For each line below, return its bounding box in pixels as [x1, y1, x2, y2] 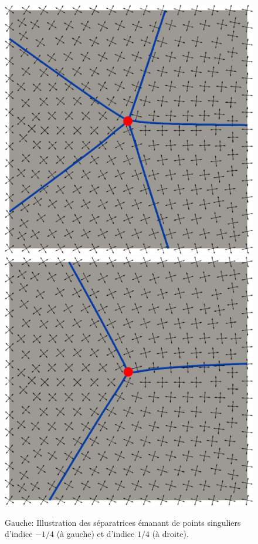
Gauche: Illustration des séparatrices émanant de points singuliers [5, 516, 241, 528]
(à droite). [152, 528, 189, 540]
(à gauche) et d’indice [56, 528, 135, 540]
